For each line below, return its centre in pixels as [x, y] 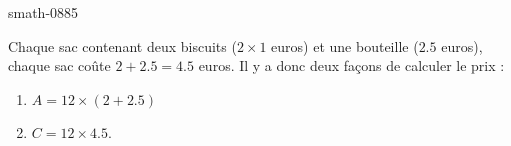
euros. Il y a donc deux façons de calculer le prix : [351, 65]
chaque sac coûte [59, 65]
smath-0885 [43, 12]
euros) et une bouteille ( [345, 45]
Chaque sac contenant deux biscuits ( [122, 45]
